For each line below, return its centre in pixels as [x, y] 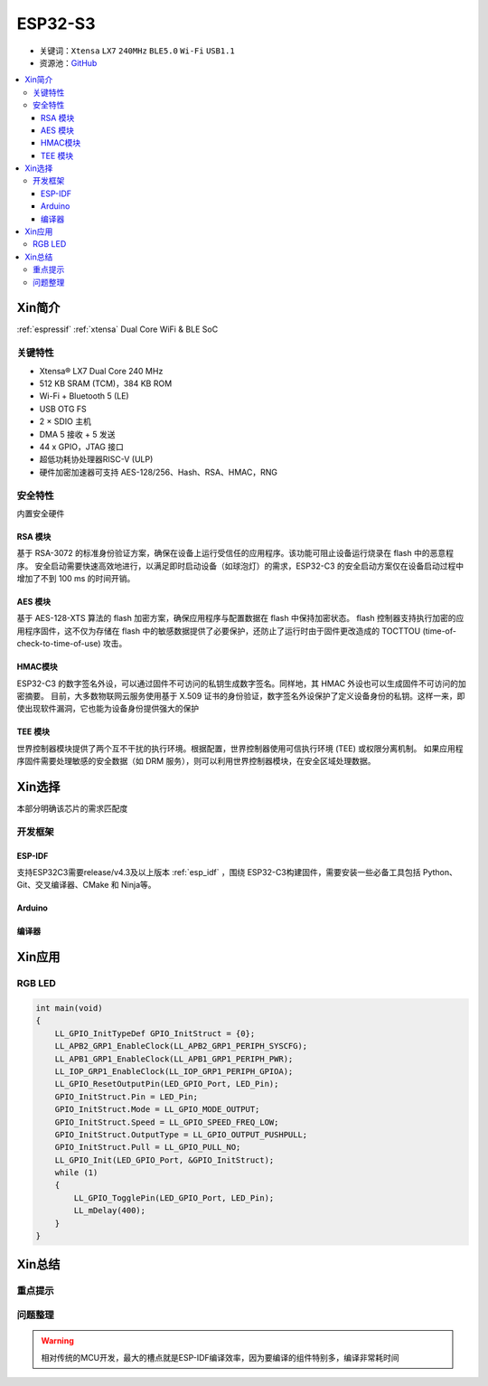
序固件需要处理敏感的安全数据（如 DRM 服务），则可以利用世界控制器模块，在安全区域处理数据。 [196, 761]
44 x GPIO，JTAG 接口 [81, 447]
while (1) [76, 1173]
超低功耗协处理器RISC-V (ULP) [96, 459]
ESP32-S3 [56, 24]
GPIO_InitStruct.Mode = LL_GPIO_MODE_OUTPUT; [157, 1109]
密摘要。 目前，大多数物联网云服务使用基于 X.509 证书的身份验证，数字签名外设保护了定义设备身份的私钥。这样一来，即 [241, 696]
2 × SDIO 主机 [66, 421]
